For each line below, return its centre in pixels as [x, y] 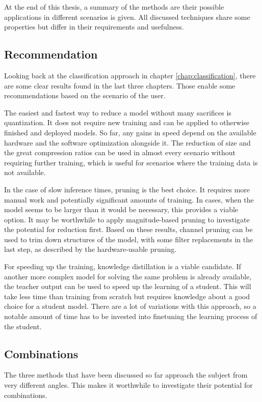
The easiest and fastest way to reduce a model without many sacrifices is [118, 112]
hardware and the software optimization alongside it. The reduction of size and [127, 142]
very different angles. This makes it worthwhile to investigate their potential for [128, 385]
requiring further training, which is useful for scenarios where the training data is [131, 162]
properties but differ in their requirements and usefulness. [94, 27]
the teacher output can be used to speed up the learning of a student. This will [128, 286]
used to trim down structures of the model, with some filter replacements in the [129, 239]
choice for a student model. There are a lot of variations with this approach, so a [130, 306]
